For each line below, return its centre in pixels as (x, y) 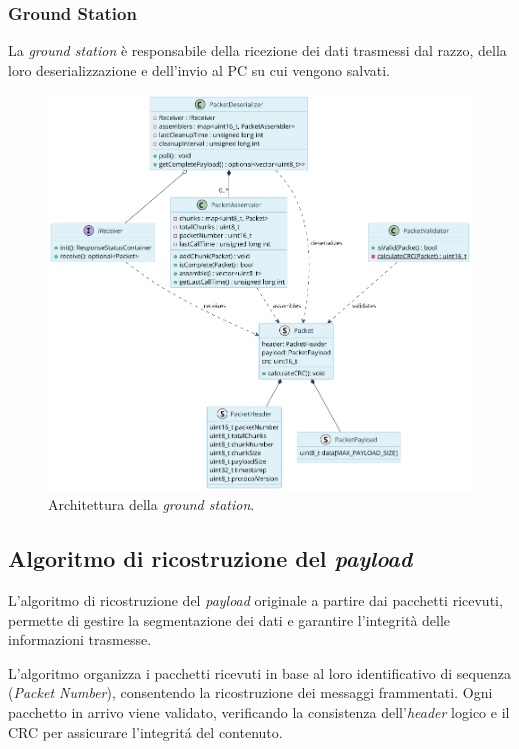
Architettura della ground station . (151, 504)
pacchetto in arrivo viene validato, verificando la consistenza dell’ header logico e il (259, 711)
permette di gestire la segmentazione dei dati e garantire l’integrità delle (229, 619)
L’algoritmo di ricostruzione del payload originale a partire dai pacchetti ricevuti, (255, 599)
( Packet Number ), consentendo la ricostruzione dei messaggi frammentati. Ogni (250, 692)
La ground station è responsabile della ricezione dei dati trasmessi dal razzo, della (257, 50)
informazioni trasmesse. (80, 639)
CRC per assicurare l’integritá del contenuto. (145, 731)
